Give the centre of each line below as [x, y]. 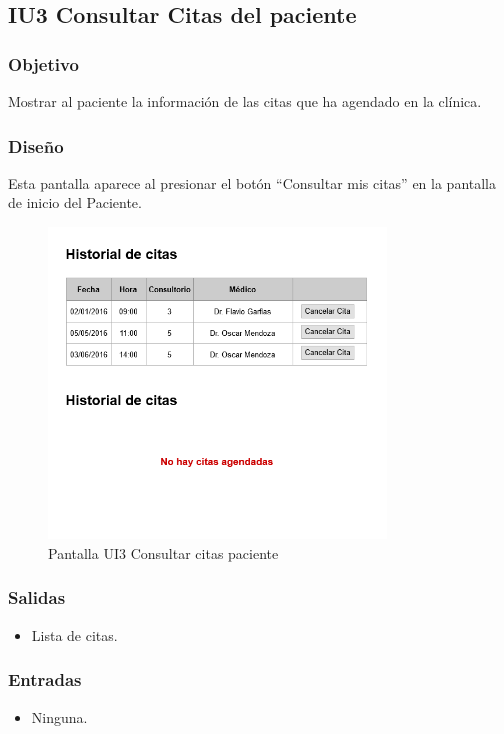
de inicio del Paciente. [75, 202]
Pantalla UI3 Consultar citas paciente [163, 552]
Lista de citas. [74, 634]
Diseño [36, 145]
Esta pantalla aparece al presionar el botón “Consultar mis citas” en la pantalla [252, 182]
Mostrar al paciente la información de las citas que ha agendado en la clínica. [245, 101]
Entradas [45, 679]
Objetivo [43, 63]
